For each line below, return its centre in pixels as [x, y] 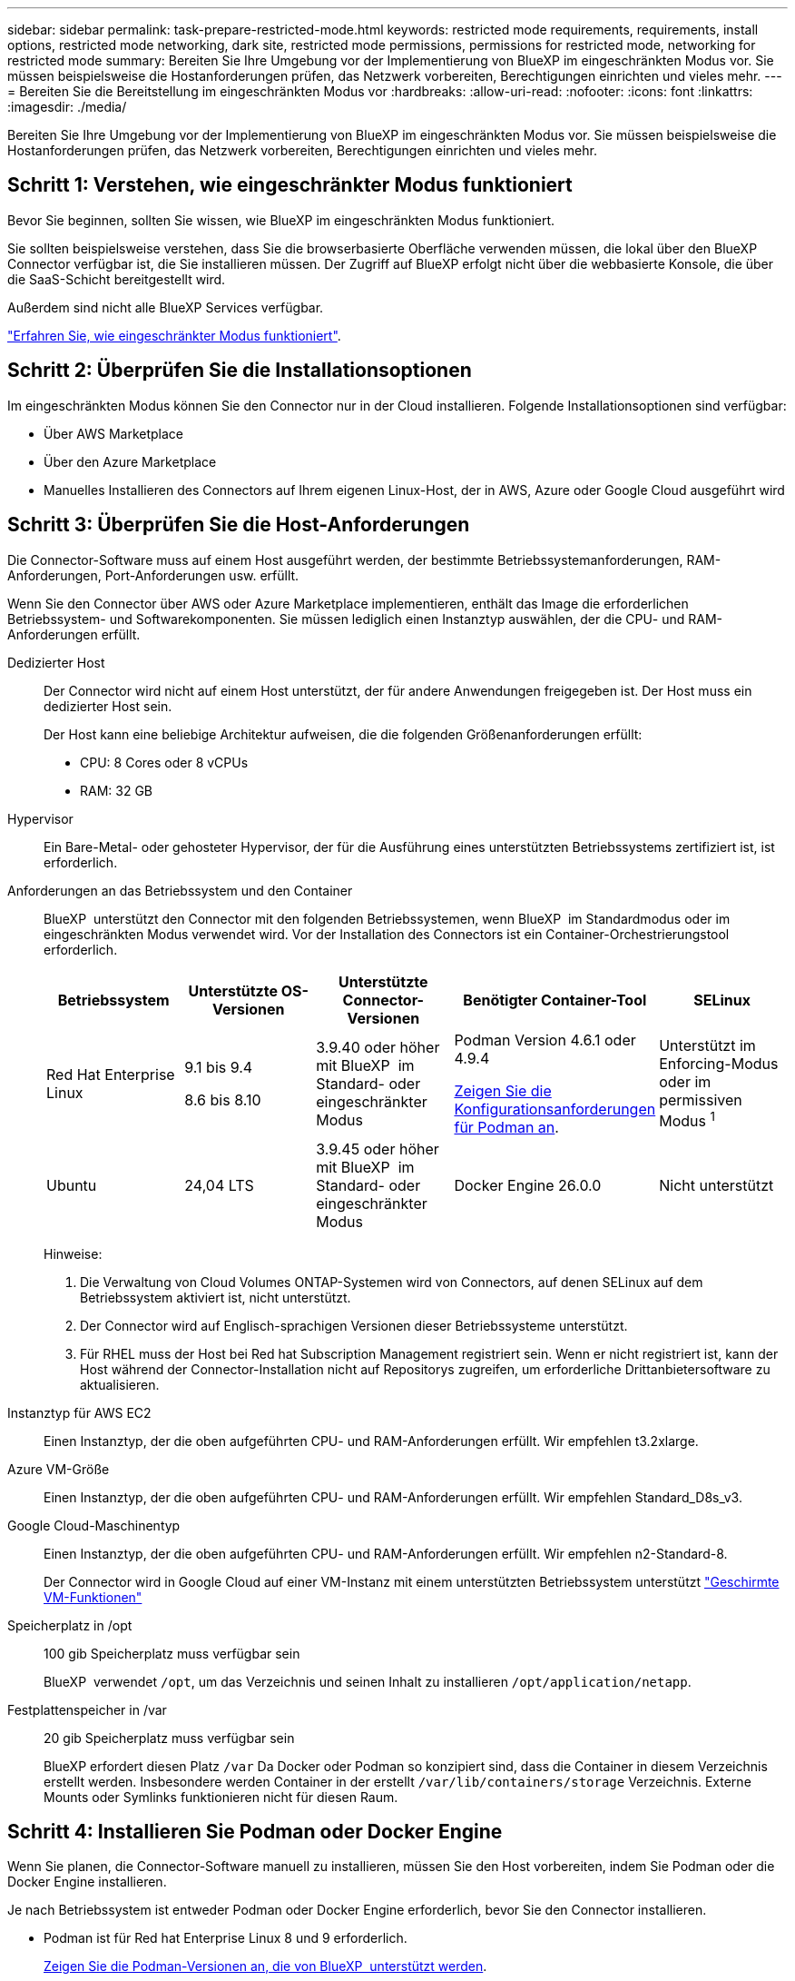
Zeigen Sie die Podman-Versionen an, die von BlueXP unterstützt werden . [265, 1966]
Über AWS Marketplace [114, 433]
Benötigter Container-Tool [555, 1000]
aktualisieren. [120, 1384]
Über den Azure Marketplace [130, 461]
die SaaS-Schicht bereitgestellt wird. [117, 279]
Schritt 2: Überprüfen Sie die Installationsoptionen [240, 371]
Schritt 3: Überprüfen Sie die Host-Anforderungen [239, 525]
